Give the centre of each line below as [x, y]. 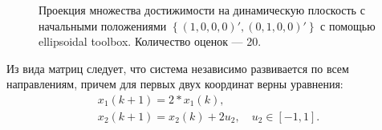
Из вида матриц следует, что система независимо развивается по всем [178, 68]
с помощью [348, 25]
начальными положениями [103, 25]
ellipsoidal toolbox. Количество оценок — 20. [150, 41]
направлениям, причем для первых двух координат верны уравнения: [175, 84]
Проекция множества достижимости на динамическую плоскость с [202, 10]
